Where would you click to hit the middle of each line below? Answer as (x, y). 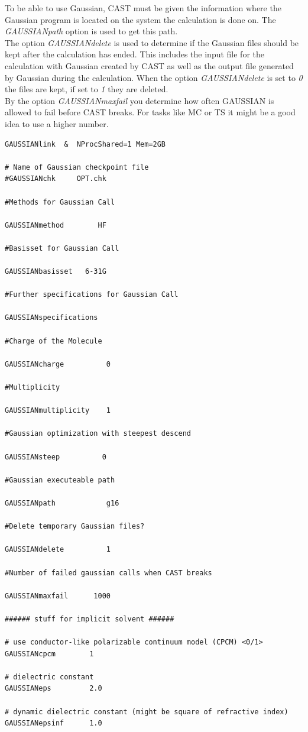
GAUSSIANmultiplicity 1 (58, 411)
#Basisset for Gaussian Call (62, 248)
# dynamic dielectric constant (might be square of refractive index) (147, 712)
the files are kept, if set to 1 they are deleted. (87, 89)
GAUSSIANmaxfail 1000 (58, 596)
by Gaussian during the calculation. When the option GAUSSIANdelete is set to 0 (154, 77)
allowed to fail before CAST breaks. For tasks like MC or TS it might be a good (150, 112)
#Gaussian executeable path (60, 480)
